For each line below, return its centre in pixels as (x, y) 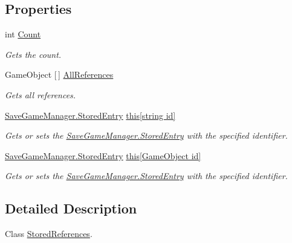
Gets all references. (41, 94)
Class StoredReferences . (49, 234)
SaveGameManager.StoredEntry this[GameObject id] (103, 155)
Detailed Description (71, 208)
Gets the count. (33, 54)
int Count (23, 34)
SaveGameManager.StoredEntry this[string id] (90, 115)
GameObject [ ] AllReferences (59, 74)
